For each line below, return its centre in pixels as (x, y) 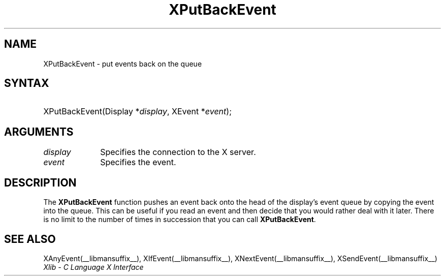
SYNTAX (27, 83)
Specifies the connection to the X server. (178, 152)
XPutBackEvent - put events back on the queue (123, 64)
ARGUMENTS (39, 132)
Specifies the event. (138, 162)
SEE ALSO (30, 239)
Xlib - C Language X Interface (93, 267)
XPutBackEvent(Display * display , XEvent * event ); (137, 112)
